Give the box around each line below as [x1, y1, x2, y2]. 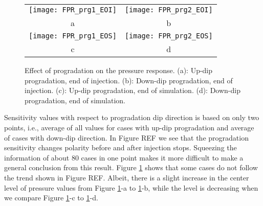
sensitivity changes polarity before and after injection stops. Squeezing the [4, 142, 237, 153]
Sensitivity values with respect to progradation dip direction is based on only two [4, 112, 259, 123]
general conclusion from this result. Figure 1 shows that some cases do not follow [4, 162, 258, 173]
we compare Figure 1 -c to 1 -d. [4, 192, 98, 203]
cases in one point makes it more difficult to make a [81, 152, 244, 163]
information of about [4, 152, 70, 163]
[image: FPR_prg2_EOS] [124, 32, 213, 40]
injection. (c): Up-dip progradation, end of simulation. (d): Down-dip [25, 85, 240, 96]
